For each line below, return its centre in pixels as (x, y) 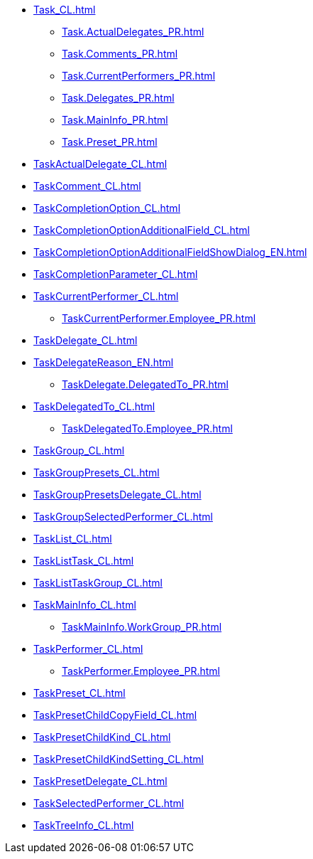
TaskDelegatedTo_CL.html (94, 406)
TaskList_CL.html (73, 539)
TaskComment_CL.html (87, 186)
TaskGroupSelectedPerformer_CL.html (123, 517)
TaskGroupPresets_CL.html (97, 473)
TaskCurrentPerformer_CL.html (106, 296)
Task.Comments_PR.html (120, 54)
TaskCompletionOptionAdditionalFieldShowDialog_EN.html (170, 252)
